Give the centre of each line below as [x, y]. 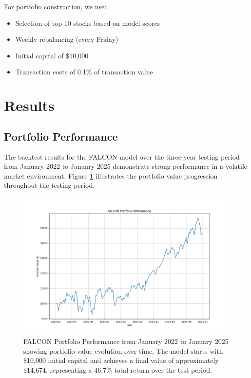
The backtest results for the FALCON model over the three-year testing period [122, 156]
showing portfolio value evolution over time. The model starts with [123, 351]
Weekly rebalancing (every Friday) [67, 39]
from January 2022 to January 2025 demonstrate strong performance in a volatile [125, 166]
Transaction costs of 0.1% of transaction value [84, 72]
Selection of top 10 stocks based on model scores [88, 23]
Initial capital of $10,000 [52, 55]
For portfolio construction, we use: [55, 6]
